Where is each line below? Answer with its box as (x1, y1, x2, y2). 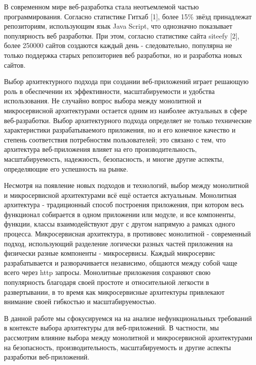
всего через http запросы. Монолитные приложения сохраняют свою (4, 267, 211, 277)
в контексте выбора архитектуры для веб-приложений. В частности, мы (4, 322, 219, 333)
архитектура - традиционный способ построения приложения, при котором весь (4, 199, 244, 210)
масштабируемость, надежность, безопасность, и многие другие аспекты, (4, 153, 224, 164)
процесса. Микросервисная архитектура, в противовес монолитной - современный (4, 228, 251, 239)
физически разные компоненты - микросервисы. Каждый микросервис (4, 248, 216, 258)
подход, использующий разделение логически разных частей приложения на (4, 238, 233, 248)
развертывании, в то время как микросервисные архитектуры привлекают (4, 286, 225, 297)
